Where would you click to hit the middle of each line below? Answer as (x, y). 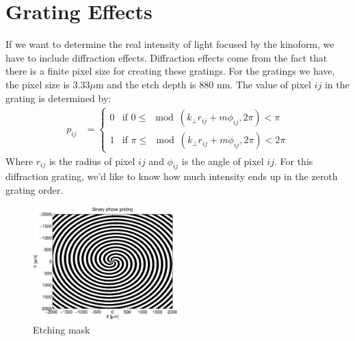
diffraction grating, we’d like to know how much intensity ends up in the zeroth (172, 176)
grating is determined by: (58, 98)
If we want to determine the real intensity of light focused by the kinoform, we (170, 44)
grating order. (35, 190)
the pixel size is (38, 84)
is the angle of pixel (223, 161)
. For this (293, 161)
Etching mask (62, 329)
